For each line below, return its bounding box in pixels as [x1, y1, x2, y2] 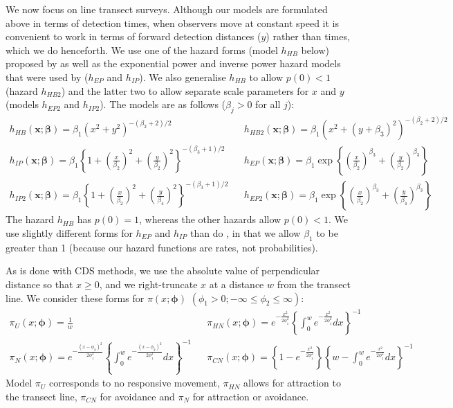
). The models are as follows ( [100, 97, 226, 112]
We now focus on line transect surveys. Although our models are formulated [6, 2, 328, 16]
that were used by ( [6, 69, 89, 84]
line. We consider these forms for [6, 290, 145, 305]
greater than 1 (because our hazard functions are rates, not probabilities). [6, 240, 318, 254]
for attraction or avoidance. [192, 389, 309, 403]
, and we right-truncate [99, 276, 198, 291]
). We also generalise [139, 69, 226, 84]
